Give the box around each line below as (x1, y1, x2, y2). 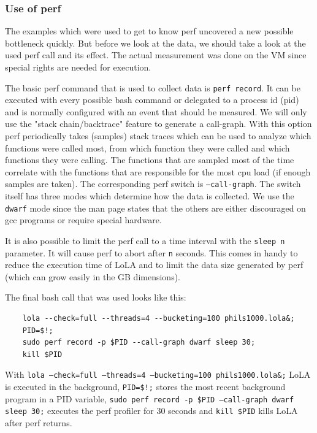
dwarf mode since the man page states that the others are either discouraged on (5, 201, 306, 214)
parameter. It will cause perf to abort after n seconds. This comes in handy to (5, 246, 298, 259)
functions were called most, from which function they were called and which (5, 141, 290, 154)
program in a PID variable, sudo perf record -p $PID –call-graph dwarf (5, 392, 294, 405)
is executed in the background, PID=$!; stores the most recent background (5, 380, 286, 393)
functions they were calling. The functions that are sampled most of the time (5, 153, 294, 166)
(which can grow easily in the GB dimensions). (5, 270, 180, 283)
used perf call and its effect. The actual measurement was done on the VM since (5, 48, 307, 61)
